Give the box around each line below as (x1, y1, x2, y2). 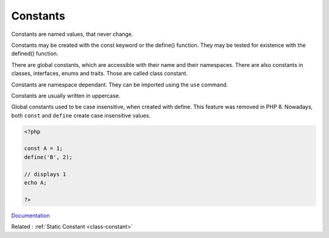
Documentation (11, 212, 50, 219)
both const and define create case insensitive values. (11, 111, 151, 119)
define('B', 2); (24, 153, 73, 161)
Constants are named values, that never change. (11, 30, 133, 38)
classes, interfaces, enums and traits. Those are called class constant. (11, 70, 188, 77)
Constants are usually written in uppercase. (11, 92, 121, 99)
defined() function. (11, 50, 58, 57)
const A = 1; (24, 145, 63, 152)
